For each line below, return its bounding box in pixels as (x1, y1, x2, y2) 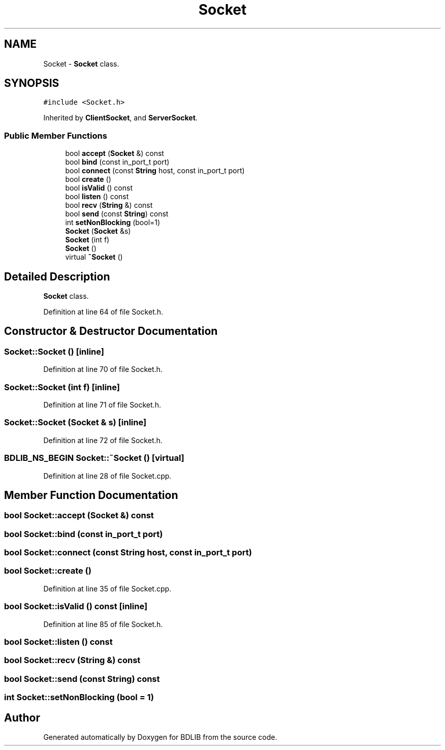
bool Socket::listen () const (4, 636, 113, 647)
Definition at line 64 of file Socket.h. (43, 307, 164, 317)
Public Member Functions (4, 130, 107, 141)
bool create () (65, 175, 111, 184)
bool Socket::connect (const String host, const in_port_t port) (4, 547, 252, 558)
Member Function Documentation (4, 488, 178, 502)
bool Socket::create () (4, 566, 91, 576)
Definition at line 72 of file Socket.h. (43, 435, 163, 445)
